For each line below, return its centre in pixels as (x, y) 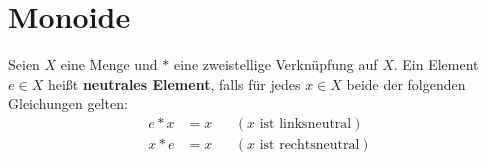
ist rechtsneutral (309, 144)
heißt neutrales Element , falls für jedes (174, 83)
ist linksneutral (305, 123)
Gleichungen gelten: (68, 103)
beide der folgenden (406, 83)
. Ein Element (436, 64)
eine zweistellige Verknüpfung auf (275, 64)
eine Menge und (109, 64)
